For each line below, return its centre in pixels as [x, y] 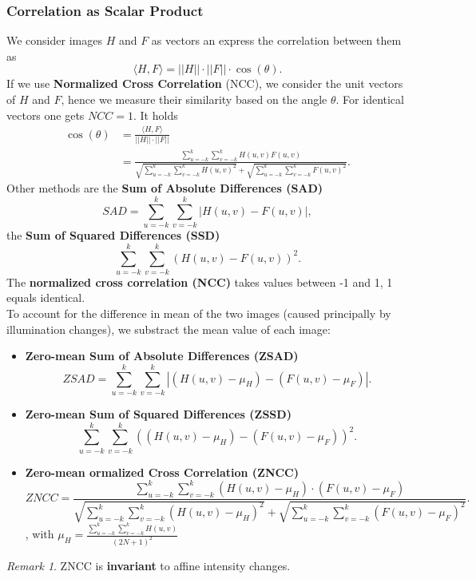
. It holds [155, 115]
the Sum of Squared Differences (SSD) [113, 235]
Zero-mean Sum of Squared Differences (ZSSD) [158, 413]
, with [40, 533]
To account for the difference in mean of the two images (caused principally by [199, 313]
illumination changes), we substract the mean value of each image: [169, 329]
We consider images [54, 40]
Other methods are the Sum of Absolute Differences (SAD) [165, 188]
